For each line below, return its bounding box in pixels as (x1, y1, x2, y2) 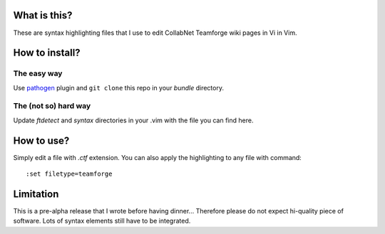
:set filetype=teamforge (26, 170, 113, 178)
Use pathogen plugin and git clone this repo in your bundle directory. (13, 83, 225, 92)
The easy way (13, 68, 63, 78)
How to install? (13, 47, 81, 59)
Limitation (13, 188, 59, 200)
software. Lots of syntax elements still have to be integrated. (13, 217, 191, 225)
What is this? (13, 9, 73, 21)
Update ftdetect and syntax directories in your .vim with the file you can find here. (13, 116, 254, 124)
